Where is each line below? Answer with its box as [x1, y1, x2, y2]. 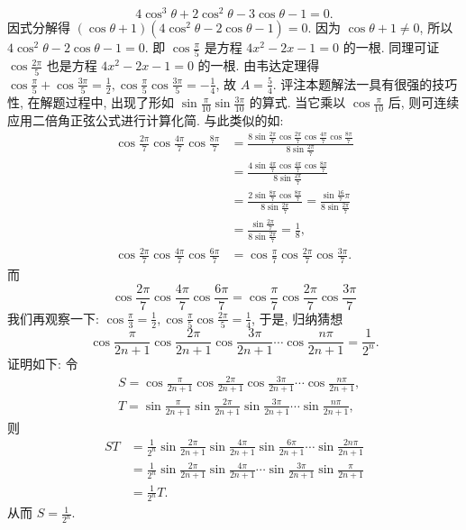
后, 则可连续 [388, 93, 460, 112]
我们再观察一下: [7, 308, 99, 327]
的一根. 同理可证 [343, 38, 440, 57]
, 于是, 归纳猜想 [251, 308, 343, 327]
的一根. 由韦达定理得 [197, 56, 320, 75]
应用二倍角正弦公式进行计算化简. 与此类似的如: [7, 110, 284, 129]
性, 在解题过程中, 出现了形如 [7, 93, 175, 112]
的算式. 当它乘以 [249, 93, 346, 112]
